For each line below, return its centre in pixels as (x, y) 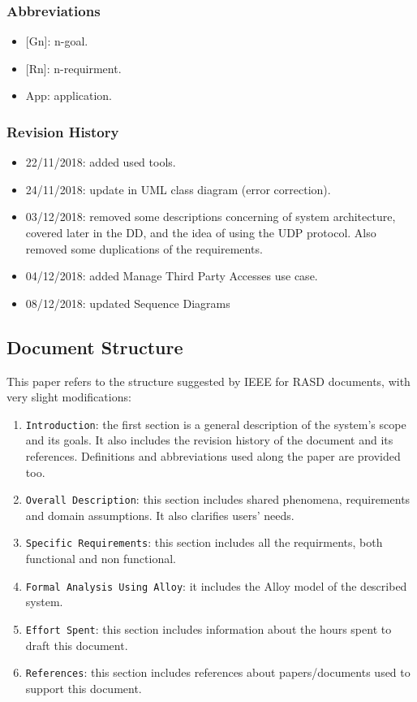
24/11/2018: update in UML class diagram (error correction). (178, 189)
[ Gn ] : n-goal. (57, 41)
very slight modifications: (69, 397)
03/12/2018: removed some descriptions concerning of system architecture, (211, 217)
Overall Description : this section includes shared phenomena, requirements (218, 499)
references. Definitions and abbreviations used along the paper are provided (213, 456)
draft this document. (77, 645)
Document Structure (95, 347)
